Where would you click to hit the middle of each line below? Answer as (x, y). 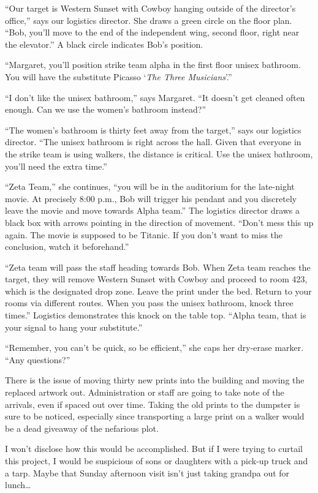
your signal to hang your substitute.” (74, 327)
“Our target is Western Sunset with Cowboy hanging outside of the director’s (150, 8)
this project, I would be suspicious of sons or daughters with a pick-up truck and (157, 461)
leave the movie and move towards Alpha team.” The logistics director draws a (153, 210)
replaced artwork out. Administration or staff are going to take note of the (145, 392)
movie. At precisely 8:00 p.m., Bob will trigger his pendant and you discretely (151, 198)
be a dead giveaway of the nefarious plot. (82, 428)
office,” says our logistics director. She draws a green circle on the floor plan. (149, 20)
